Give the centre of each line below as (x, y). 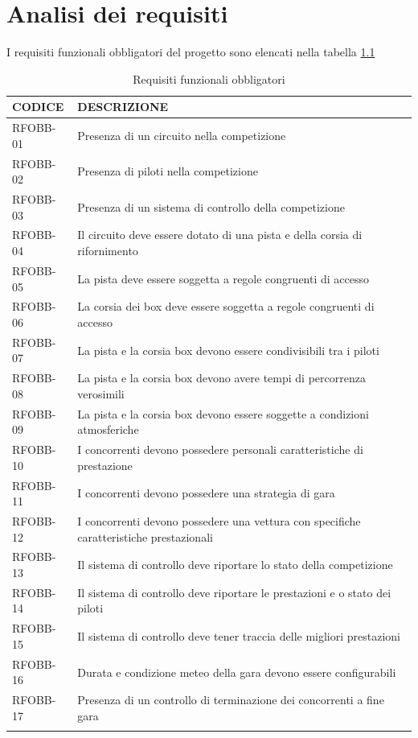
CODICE (38, 107)
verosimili (101, 393)
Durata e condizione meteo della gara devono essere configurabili (237, 672)
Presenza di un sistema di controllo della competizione (211, 206)
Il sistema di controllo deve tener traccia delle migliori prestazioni (239, 636)
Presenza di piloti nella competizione (168, 171)
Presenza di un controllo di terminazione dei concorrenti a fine (231, 700)
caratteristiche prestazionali (145, 536)
